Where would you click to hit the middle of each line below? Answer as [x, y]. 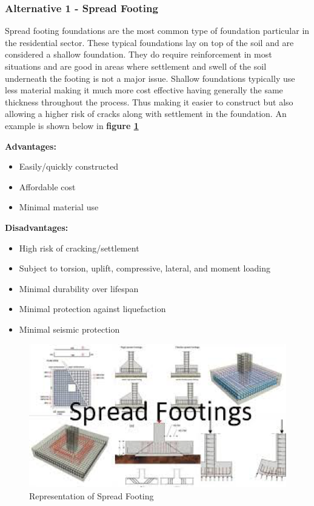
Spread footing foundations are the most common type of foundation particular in [157, 31]
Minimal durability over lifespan [79, 288]
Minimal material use [59, 207]
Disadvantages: [37, 227]
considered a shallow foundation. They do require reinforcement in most [139, 54]
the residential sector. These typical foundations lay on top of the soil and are [149, 42]
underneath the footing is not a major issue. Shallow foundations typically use [150, 78]
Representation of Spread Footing [92, 495]
